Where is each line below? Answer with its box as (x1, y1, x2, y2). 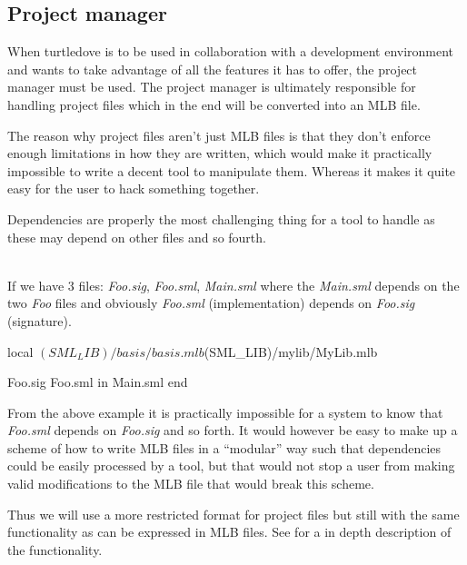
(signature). (7, 311, 72, 330)
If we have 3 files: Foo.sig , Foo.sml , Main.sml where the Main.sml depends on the (7, 275, 460, 294)
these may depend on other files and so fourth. (7, 227, 266, 246)
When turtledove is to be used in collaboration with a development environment (7, 42, 454, 61)
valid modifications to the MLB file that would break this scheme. (7, 474, 374, 493)
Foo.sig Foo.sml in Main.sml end (7, 372, 188, 392)
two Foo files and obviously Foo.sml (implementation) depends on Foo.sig (7, 293, 415, 312)
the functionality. (7, 540, 103, 559)
